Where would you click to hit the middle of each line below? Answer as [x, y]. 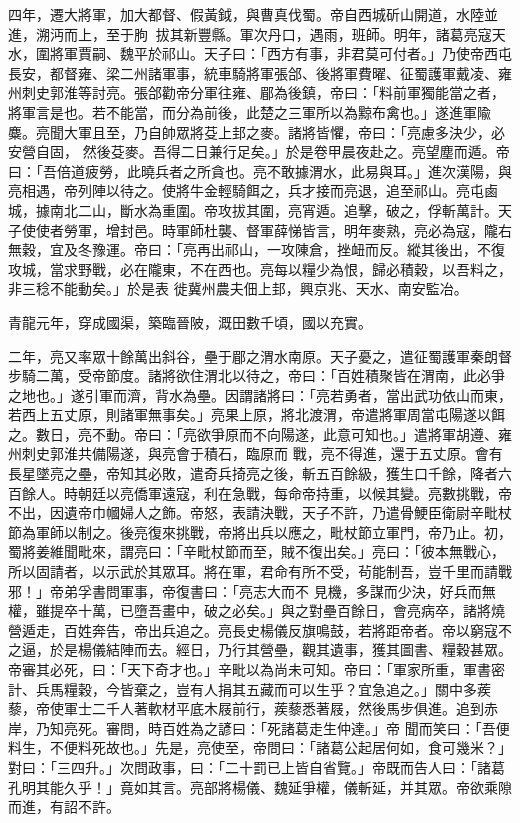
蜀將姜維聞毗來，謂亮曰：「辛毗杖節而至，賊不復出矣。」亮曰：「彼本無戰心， [256, 551]
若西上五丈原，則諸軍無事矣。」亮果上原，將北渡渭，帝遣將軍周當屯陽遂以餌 [256, 414]
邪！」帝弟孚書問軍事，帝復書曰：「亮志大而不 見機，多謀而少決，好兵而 [245, 590]
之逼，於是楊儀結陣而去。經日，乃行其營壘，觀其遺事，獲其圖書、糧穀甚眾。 [260, 649]
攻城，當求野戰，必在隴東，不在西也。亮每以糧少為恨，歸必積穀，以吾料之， [260, 268]
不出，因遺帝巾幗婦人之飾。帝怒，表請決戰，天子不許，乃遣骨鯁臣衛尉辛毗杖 [260, 512]
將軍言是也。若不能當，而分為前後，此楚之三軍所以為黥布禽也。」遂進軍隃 [249, 111]
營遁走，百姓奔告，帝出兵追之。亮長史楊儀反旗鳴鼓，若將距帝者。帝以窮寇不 [260, 629]
